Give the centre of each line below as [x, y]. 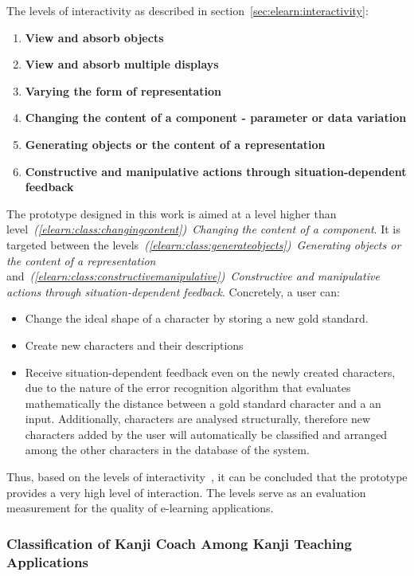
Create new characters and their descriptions [134, 345]
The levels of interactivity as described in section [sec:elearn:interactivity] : [187, 10]
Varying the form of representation [123, 90]
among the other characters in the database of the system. [167, 450]
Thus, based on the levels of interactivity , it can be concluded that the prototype [207, 477]
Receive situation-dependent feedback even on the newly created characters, [210, 372]
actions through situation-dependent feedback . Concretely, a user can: [173, 291]
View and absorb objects [94, 37]
